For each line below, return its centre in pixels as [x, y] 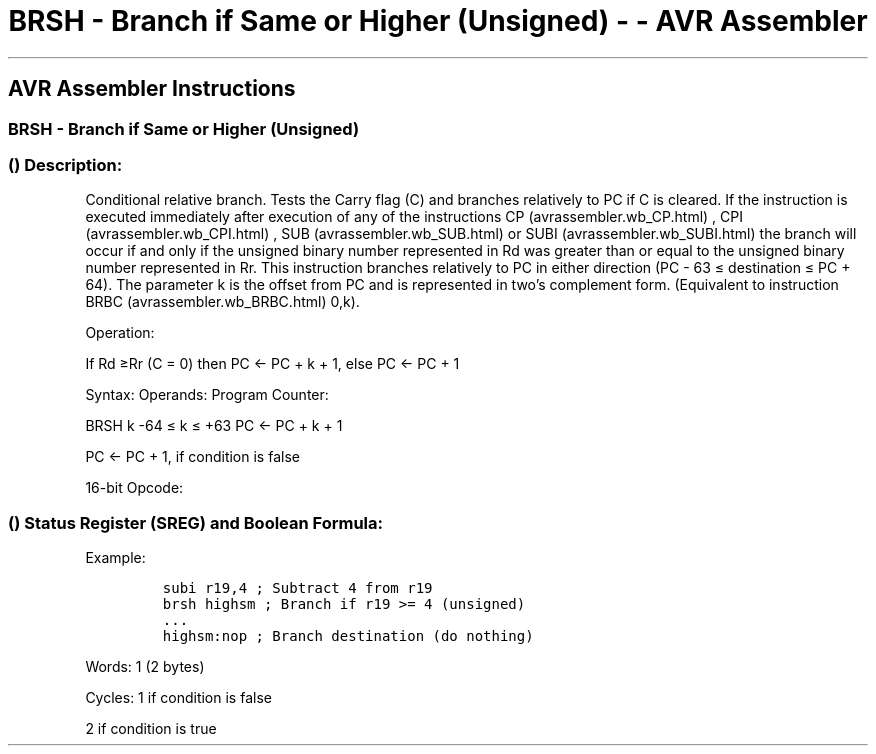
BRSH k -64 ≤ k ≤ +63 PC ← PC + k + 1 [214, 426]
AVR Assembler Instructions [152, 89]
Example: [115, 558]
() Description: [65, 164]
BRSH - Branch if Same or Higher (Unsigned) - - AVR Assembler [438, 21]
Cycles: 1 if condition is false [178, 698]
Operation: [120, 333]
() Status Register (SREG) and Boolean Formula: [196, 522]
